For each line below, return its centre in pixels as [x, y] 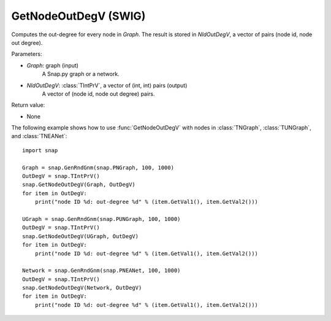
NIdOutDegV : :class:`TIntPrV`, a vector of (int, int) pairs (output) [107, 85]
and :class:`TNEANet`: [39, 136]
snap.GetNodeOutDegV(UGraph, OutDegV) [81, 236]
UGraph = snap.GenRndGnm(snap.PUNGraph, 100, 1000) [101, 219]
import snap [40, 150]
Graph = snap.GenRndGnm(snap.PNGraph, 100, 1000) [98, 168]
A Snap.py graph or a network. [81, 74]
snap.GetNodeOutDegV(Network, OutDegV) [82, 288]
